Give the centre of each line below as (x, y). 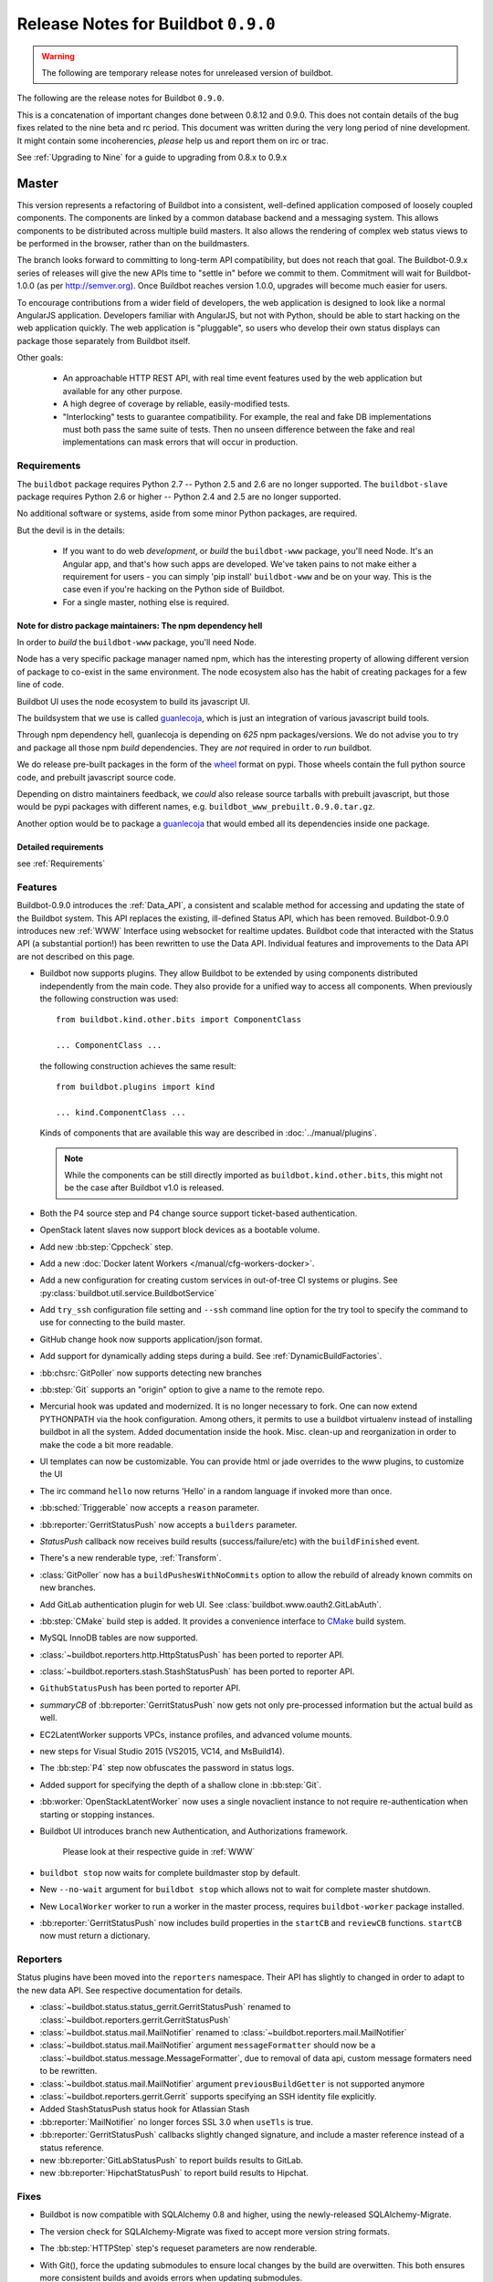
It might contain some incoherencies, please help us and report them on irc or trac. (173, 141)
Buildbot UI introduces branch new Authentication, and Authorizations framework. (194, 1831)
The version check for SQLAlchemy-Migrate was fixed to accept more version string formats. (215, 2231)
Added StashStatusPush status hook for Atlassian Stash (145, 2109)
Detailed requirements (60, 847)
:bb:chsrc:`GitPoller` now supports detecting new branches (151, 1373)
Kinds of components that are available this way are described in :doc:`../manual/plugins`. (209, 1133)
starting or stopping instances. (97, 1814)
